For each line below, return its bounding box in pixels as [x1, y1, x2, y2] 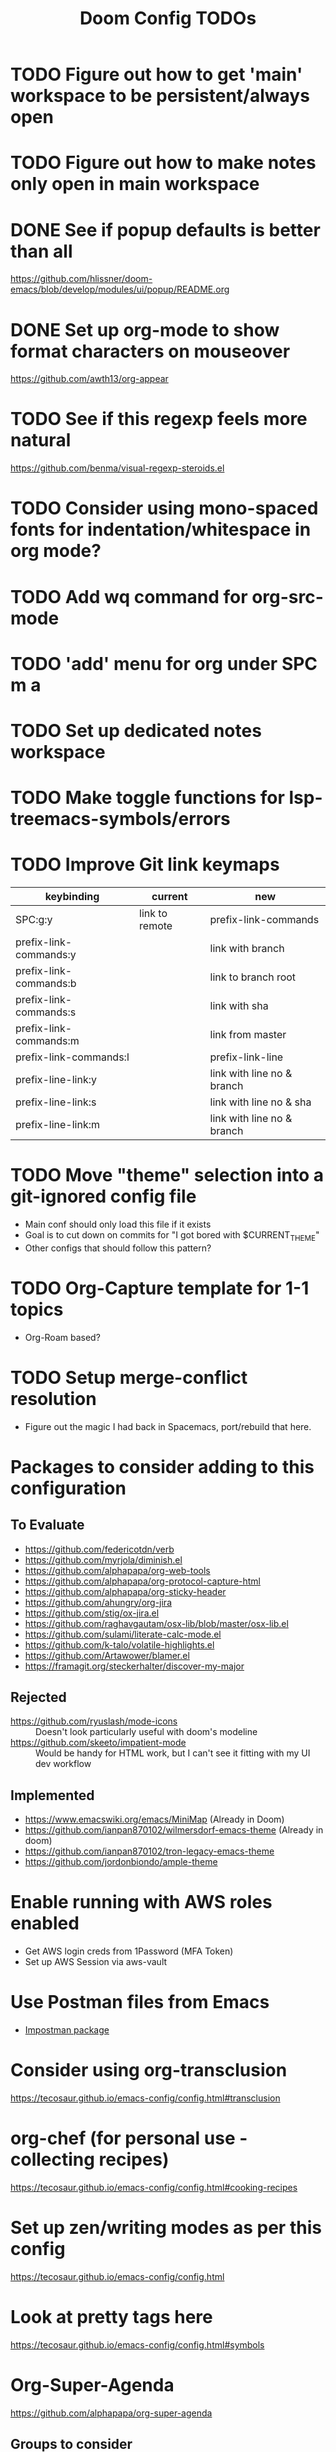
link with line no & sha [209, 1095, 312, 1109]
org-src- [251, 585, 324, 608]
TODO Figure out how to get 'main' [10, 63, 303, 86]
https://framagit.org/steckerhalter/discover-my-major [24, 1660, 245, 1672]
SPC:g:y [15, 913, 53, 927]
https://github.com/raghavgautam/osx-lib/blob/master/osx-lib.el [24, 1617, 289, 1629]
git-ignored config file [10, 1185, 197, 1208]
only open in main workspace [10, 173, 260, 196]
